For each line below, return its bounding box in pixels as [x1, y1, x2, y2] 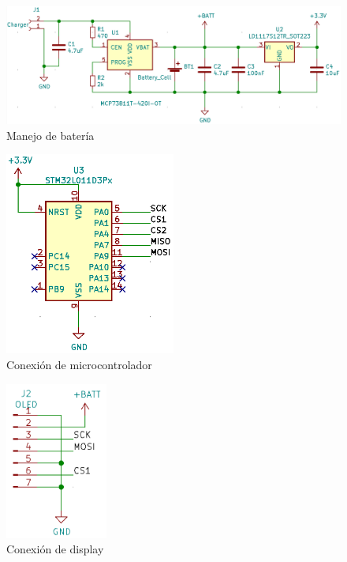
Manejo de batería [6, 126, 95, 143]
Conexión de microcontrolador [6, 356, 152, 372]
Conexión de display [6, 541, 104, 557]
